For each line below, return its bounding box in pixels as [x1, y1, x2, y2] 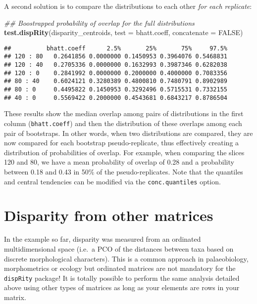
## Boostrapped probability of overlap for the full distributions [4, 17, 195, 28]
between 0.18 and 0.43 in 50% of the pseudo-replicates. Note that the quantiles [4, 167, 243, 176]
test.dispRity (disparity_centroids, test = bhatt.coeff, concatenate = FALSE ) [4, 27, 243, 38]
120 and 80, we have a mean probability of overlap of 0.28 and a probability [4, 157, 234, 167]
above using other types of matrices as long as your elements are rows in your [4, 282, 240, 293]
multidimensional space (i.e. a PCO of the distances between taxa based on [4, 243, 234, 254]
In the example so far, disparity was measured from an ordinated [4, 234, 201, 244]
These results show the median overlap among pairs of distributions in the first [4, 108, 244, 119]
